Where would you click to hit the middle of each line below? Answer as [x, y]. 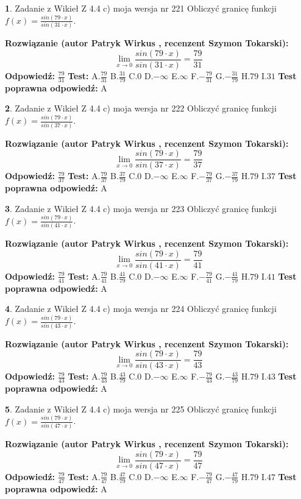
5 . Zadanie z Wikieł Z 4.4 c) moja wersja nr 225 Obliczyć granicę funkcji [141, 409]
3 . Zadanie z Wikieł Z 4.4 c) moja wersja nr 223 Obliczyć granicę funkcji [141, 208]
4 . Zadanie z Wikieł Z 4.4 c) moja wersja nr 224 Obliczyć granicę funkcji [141, 309]
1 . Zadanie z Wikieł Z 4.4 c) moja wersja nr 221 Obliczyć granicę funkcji [141, 8]
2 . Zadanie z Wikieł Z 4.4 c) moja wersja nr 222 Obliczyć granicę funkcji [141, 108]
